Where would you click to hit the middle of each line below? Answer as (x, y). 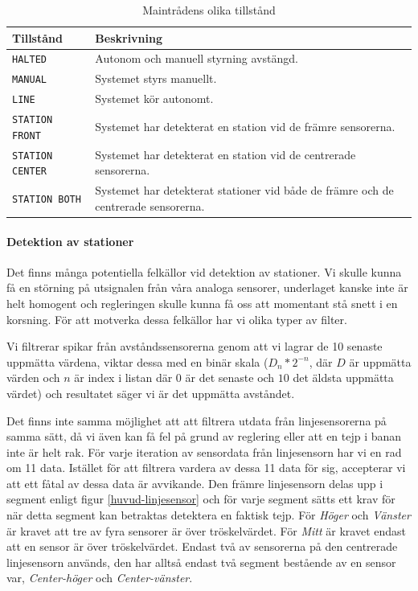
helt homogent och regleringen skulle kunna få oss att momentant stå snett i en (202, 303)
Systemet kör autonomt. (154, 98)
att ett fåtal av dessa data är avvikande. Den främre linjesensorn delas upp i (195, 483)
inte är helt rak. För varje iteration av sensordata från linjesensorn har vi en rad (204, 451)
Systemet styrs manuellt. (156, 78)
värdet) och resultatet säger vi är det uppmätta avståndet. (151, 393)
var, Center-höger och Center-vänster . (100, 578)
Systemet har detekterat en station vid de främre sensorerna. (245, 127)
